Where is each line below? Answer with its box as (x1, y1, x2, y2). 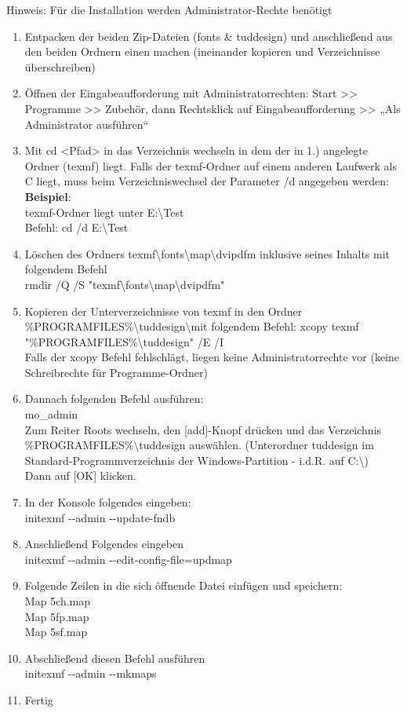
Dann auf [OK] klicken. (24, 467, 136, 484)
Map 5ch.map (24, 593, 91, 609)
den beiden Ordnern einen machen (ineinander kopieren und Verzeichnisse (24, 43, 380, 60)
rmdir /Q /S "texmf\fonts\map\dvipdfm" (24, 276, 225, 292)
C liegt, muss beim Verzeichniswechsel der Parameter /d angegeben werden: (24, 173, 389, 189)
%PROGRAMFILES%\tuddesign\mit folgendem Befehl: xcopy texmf (24, 318, 359, 335)
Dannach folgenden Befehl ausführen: (24, 390, 204, 407)
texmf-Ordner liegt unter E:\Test (24, 203, 184, 220)
